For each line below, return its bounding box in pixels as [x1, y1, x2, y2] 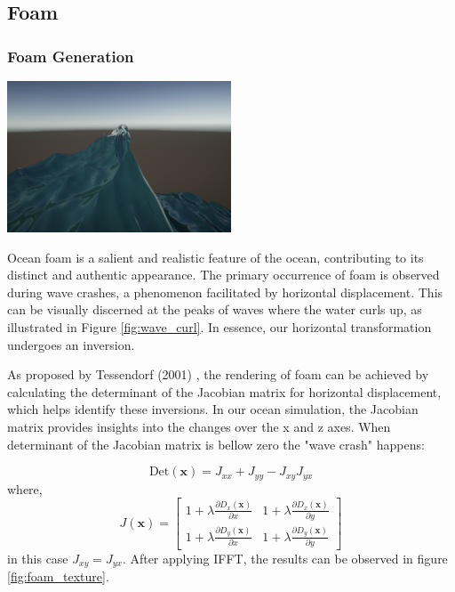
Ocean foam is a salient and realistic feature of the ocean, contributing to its [7, 247, 424, 266]
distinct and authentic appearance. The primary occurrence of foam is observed [7, 265, 440, 284]
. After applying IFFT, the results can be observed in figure [122, 549, 448, 567]
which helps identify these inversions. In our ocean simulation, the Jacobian [7, 400, 419, 418]
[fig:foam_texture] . [7, 567, 109, 586]
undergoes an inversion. [7, 335, 135, 353]
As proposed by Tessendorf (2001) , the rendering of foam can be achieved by [7, 365, 429, 384]
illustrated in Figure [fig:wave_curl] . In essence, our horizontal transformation [7, 318, 432, 337]
